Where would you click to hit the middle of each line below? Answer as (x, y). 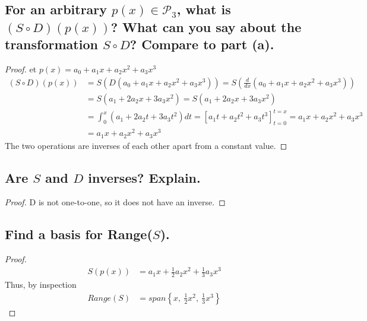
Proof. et (21, 69)
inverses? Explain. (144, 177)
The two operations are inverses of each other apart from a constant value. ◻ (146, 145)
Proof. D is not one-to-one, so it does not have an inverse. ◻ (115, 202)
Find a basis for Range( (79, 234)
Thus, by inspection (41, 285)
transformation (51, 44)
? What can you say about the (206, 26)
